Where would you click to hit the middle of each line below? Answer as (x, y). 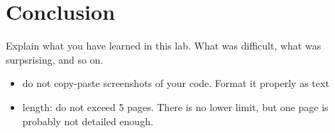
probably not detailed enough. (88, 121)
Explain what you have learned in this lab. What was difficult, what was (164, 46)
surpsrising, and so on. (55, 59)
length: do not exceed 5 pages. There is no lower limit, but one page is (175, 106)
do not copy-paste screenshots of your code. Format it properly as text (176, 83)
